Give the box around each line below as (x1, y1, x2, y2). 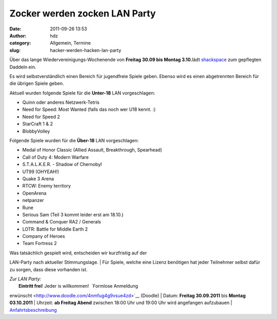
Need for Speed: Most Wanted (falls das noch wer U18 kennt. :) (22, 106, 156, 112)
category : (9, 40, 31, 46)
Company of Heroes (22, 233, 65, 239)
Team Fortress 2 (22, 240, 57, 247)
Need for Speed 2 (22, 114, 60, 120)
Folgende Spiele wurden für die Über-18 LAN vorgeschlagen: (9, 138, 139, 144)
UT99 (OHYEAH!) (22, 168, 60, 175)
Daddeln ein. (9, 64, 36, 70)
